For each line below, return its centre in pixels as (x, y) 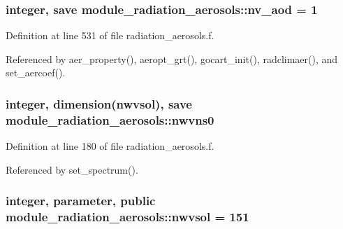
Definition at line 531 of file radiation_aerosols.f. (110, 35)
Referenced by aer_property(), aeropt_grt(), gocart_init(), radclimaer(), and (172, 58)
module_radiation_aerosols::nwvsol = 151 (127, 217)
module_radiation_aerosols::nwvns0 (110, 119)
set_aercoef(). (36, 72)
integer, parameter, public (81, 201)
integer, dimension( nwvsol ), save (99, 103)
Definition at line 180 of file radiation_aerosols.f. (110, 146)
